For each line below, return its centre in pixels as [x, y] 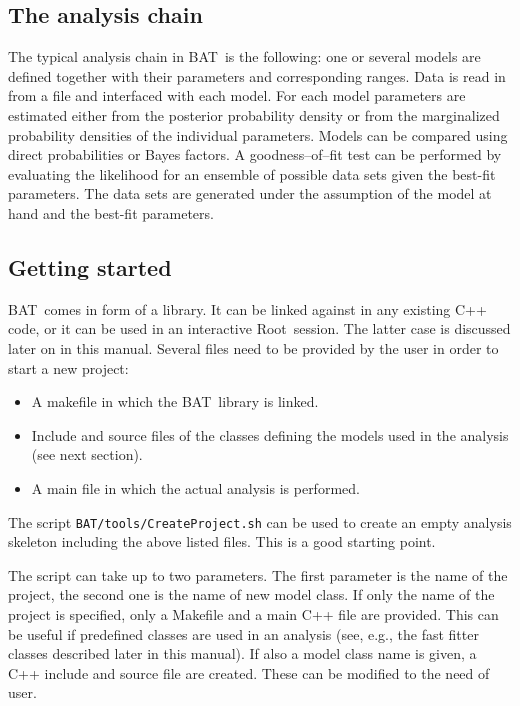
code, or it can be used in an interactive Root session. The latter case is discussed [259, 328]
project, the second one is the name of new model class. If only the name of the [251, 594]
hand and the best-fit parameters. [111, 212]
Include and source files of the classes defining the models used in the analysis [270, 434]
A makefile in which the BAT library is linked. [175, 401]
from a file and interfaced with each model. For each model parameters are [237, 95]
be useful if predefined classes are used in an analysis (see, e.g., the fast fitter [243, 633]
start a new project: [68, 367]
